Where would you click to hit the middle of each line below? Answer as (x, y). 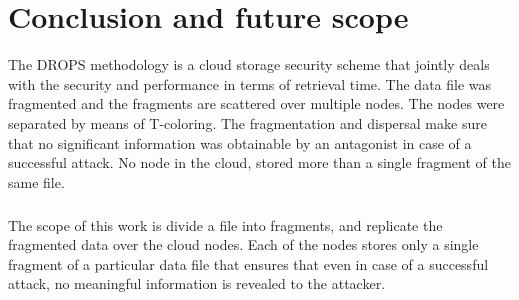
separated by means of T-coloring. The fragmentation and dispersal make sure (247, 122)
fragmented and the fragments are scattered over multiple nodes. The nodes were (256, 103)
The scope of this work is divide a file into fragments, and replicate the (225, 224)
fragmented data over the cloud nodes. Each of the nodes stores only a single (243, 244)
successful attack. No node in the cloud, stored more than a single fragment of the (259, 162)
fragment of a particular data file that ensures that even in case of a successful (248, 263)
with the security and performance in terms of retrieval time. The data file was (250, 83)
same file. (36, 181)
